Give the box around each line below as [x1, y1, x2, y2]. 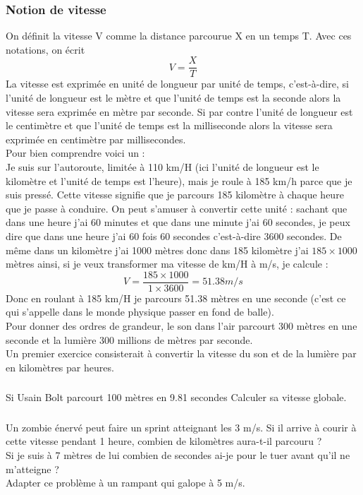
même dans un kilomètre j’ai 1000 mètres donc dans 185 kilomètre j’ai [6, 242, 309, 257]
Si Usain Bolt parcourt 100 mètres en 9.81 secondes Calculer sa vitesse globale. [6, 390, 347, 405]
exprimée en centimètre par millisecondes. [6, 131, 186, 146]
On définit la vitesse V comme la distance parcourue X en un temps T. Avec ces [6, 28, 352, 43]
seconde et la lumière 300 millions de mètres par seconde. [6, 332, 253, 347]
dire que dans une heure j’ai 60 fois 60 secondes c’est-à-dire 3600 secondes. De [6, 229, 342, 243]
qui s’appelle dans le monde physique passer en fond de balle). [6, 304, 274, 319]
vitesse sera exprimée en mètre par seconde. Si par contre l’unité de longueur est [6, 104, 353, 119]
